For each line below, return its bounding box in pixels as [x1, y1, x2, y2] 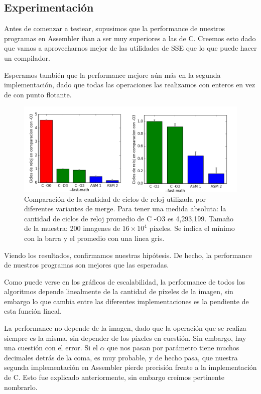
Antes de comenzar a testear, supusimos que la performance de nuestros [4, 23, 225, 34]
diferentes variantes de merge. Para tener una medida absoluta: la [24, 203, 226, 214]
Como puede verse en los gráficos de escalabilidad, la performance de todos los [4, 276, 245, 287]
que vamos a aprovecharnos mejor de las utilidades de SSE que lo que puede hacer [4, 43, 257, 53]
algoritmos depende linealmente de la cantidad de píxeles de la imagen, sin [4, 286, 233, 297]
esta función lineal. [4, 306, 62, 316]
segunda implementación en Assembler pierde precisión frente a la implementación [4, 362, 257, 372]
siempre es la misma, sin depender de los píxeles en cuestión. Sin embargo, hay [4, 332, 246, 343]
